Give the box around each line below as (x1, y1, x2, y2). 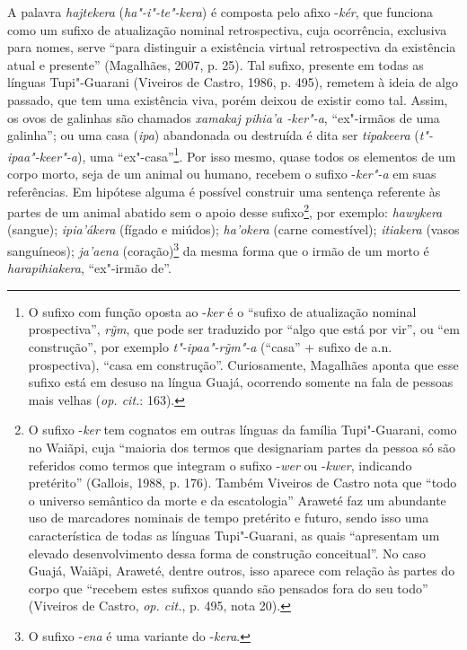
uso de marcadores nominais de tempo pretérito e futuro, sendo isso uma (28, 508, 429, 527)
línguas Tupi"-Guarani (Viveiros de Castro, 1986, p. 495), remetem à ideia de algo (7, 73, 458, 92)
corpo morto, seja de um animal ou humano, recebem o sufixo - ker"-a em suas (7, 164, 436, 182)
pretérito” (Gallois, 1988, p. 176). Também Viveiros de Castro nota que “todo (28, 473, 457, 492)
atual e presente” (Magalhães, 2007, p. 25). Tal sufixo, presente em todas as (7, 55, 424, 74)
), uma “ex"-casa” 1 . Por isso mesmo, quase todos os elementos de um (76, 144, 456, 165)
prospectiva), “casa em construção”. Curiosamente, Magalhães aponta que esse (28, 355, 459, 373)
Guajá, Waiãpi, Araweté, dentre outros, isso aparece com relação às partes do (28, 561, 455, 580)
